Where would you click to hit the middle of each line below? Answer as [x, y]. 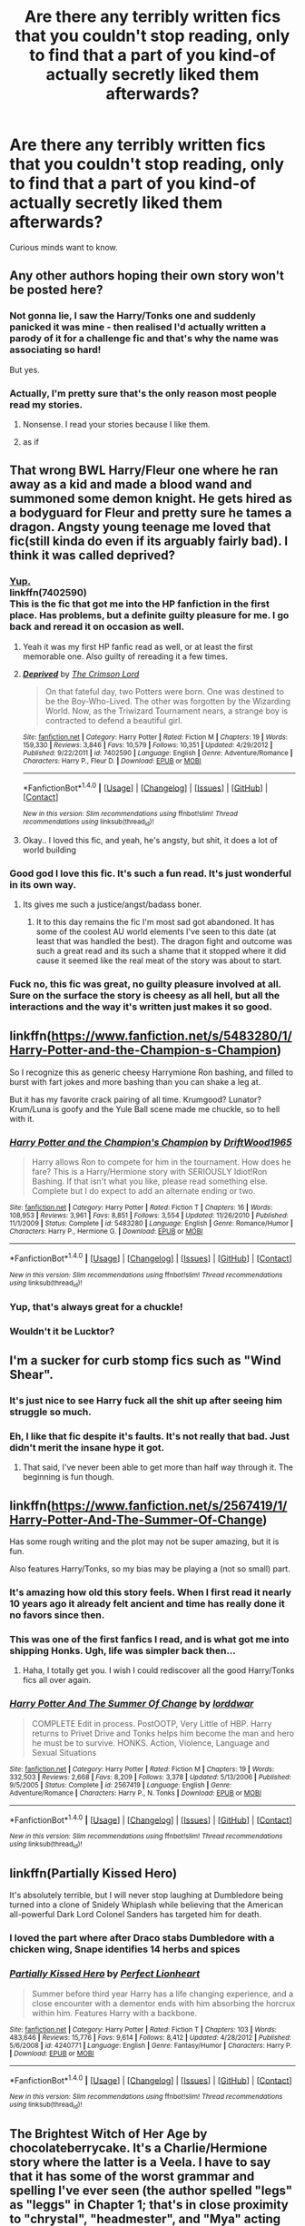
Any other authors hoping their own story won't [147, 276]
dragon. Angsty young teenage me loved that [140, 527]
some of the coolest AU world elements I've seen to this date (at [156, 931]
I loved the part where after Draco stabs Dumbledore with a [142, 1938]
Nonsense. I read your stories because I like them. [116, 424]
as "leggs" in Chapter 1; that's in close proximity [149, 2205]
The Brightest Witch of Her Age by [108, 2134]
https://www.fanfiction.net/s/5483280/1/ [172, 1036]
